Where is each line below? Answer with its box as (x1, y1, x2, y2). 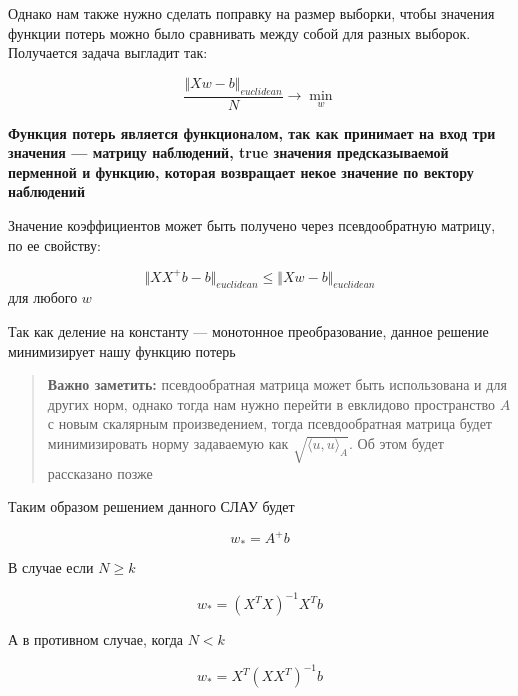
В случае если (8, 556, 94, 577)
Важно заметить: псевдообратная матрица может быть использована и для (47, 374, 507, 395)
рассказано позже (47, 462, 153, 483)
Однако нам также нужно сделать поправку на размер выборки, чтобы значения (8, 3, 495, 23)
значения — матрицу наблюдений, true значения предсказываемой (8, 142, 449, 163)
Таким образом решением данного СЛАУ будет (8, 496, 295, 517)
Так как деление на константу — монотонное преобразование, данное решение (8, 321, 489, 342)
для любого (8, 287, 78, 308)
